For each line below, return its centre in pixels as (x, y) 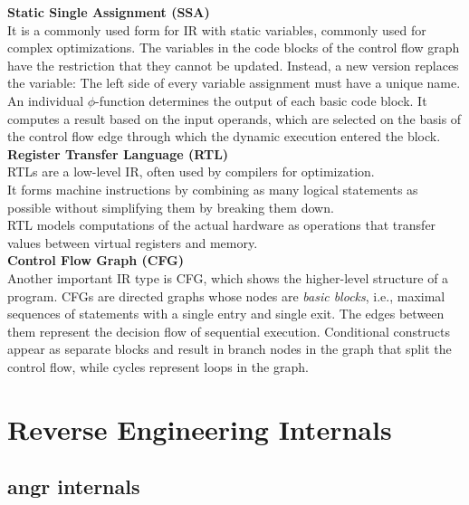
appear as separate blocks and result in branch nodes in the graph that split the (230, 349)
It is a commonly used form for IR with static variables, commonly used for (217, 29)
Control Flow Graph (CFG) (96, 260)
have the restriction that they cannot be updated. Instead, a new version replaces (233, 65)
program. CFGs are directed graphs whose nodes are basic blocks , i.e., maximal (226, 295)
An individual (46, 100)
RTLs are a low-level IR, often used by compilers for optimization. (191, 172)
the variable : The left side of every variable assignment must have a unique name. (234, 83)
